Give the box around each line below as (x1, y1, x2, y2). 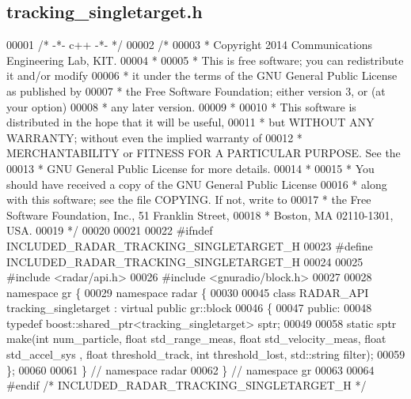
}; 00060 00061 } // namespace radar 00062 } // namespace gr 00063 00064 (6, 361, 375, 378)
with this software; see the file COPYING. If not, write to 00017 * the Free (6, 191, 371, 208)
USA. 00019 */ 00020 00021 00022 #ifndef (6, 222, 213, 239)
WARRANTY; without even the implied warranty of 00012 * (6, 129, 303, 145)
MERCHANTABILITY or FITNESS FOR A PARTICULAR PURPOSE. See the (6, 145, 401, 161)
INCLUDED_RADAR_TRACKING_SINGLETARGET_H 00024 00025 (6, 253, 363, 269)
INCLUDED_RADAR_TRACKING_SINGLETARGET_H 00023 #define (6, 237, 373, 254)
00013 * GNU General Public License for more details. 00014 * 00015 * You (6, 160, 375, 176)
